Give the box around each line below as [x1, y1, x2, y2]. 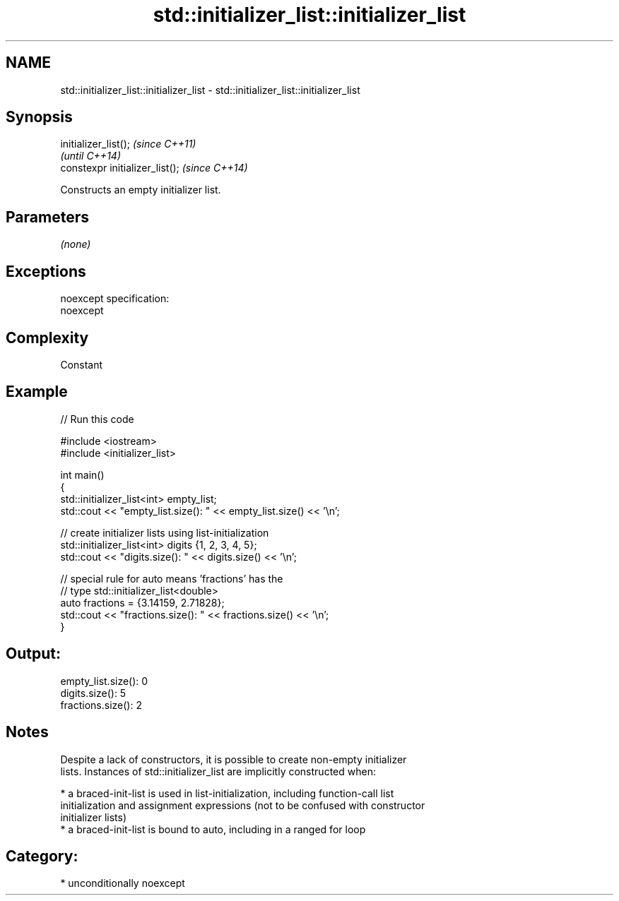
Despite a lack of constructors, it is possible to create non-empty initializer [60, 753, 407, 765]
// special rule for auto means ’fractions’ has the [60, 572, 283, 585]
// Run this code [60, 412, 134, 425]
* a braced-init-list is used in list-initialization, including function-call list [60, 787, 394, 799]
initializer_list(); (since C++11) [60, 138, 196, 150]
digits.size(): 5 [60, 686, 126, 699]
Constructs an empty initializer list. [60, 184, 221, 196]
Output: [6, 645, 61, 663]
